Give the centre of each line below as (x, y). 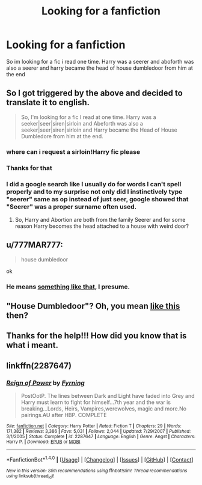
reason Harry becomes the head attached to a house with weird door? (102, 226)
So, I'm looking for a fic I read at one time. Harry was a (88, 117)
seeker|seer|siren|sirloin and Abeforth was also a (82, 123)
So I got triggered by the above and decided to (95, 93)
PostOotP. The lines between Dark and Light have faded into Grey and (108, 396)
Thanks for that (29, 168)
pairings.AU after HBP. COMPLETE (64, 415)
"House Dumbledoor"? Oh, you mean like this (93, 306)
